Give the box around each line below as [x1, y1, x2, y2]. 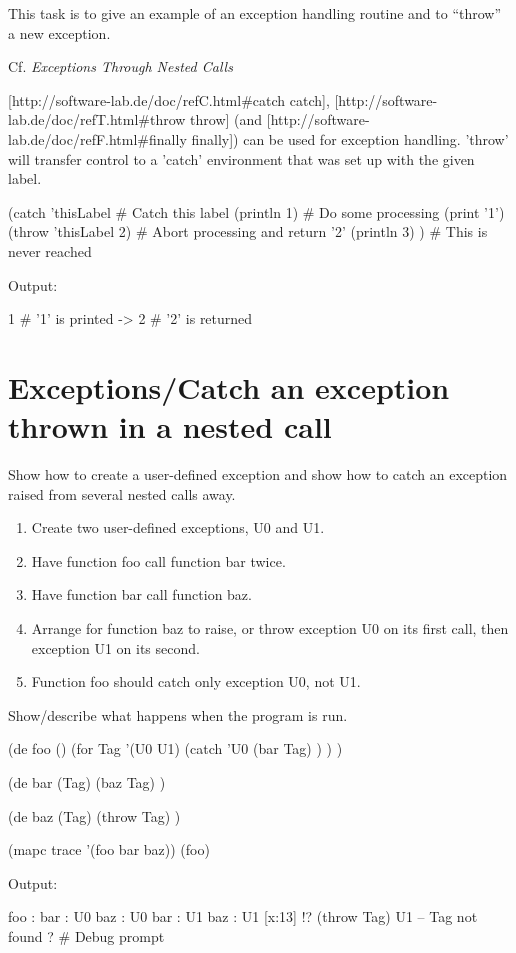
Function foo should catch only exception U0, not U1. [31, 671, 361, 692]
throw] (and [190, 109, 263, 130]
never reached [8, 240, 92, 261]
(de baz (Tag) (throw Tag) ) [8, 805, 181, 826]
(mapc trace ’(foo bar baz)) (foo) [8, 839, 210, 860]
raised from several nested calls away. [8, 483, 236, 504]
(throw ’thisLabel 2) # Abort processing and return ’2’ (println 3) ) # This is [8, 221, 488, 242]
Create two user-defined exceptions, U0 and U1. [31, 517, 325, 538]
